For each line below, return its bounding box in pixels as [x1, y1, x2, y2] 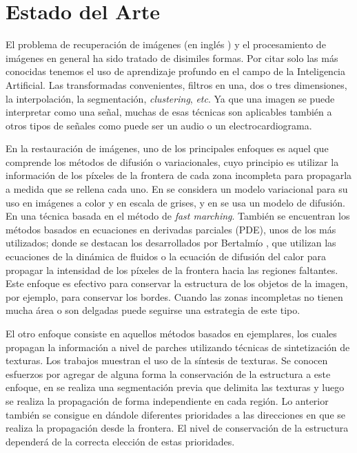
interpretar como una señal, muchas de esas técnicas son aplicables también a [6, 105, 332, 119]
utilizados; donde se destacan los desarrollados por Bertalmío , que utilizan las [6, 235, 336, 250]
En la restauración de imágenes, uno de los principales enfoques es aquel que [6, 141, 329, 156]
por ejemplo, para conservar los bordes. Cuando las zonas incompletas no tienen [6, 289, 343, 304]
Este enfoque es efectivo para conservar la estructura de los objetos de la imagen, [6, 276, 348, 291]
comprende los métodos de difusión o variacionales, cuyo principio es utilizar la [6, 154, 339, 169]
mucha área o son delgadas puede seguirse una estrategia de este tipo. [6, 303, 300, 317]
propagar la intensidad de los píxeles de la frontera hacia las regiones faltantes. [6, 262, 338, 277]
